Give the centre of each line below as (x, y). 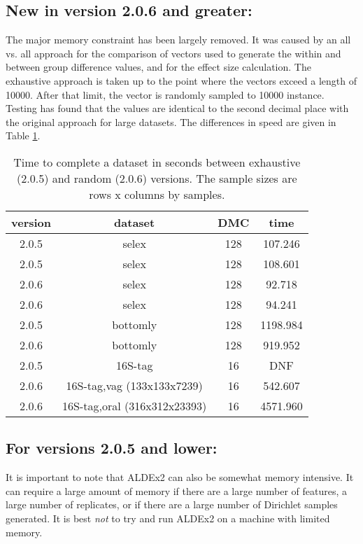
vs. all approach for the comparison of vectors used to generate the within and (173, 53)
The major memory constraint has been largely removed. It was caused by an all (178, 40)
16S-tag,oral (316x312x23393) (135, 405)
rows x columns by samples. (157, 194)
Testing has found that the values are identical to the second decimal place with (177, 108)
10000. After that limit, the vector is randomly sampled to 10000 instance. (165, 94)
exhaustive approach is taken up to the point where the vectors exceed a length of (181, 80)
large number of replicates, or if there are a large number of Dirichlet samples (172, 504)
